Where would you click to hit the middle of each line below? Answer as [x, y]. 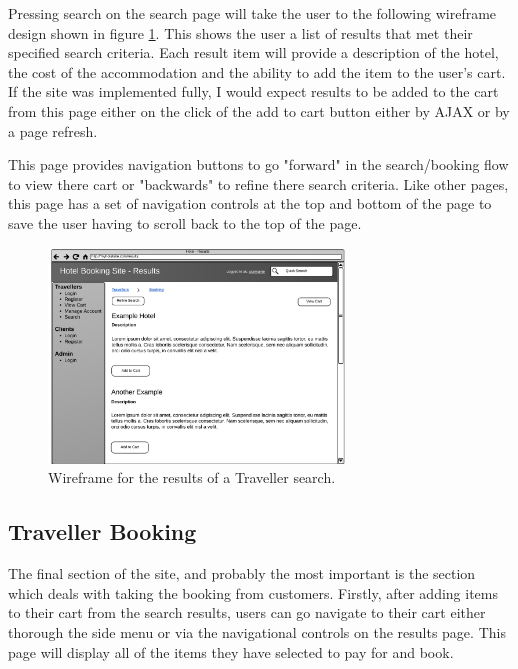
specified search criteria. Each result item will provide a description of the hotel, [253, 52]
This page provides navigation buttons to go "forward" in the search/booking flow [258, 164]
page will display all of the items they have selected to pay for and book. [231, 651]
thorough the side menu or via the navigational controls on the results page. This [257, 631]
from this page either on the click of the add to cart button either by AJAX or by [259, 110]
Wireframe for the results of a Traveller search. [192, 477]
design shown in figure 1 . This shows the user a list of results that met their [240, 32]
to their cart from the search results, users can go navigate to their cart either [247, 612]
